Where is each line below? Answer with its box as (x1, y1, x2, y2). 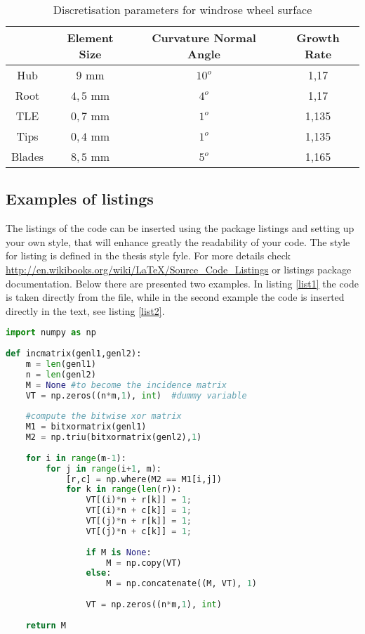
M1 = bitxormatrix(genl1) (25, 422, 147, 432)
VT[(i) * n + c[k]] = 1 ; (86, 505, 192, 516)
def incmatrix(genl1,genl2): (6, 349, 142, 359)
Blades (11, 148, 44, 164)
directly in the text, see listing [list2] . (6, 303, 165, 318)
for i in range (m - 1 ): (25, 453, 126, 463)
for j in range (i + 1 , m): (46, 463, 162, 474)
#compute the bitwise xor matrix (25, 411, 182, 422)
